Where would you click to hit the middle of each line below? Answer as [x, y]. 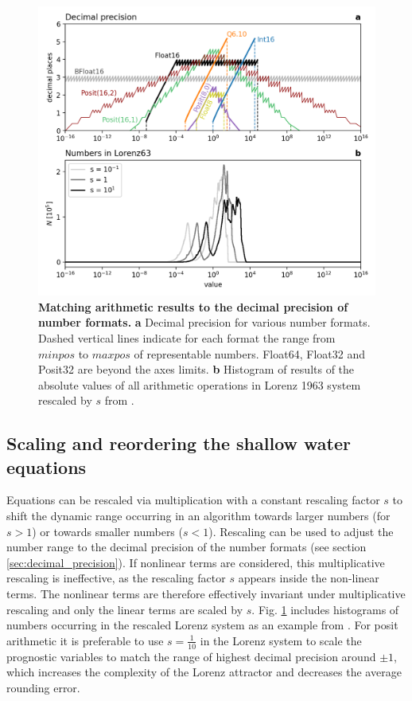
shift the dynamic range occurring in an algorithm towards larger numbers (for [198, 516]
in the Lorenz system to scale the [281, 640]
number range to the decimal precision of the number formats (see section [187, 547]
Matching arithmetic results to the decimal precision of [193, 306]
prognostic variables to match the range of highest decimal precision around [191, 656]
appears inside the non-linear [309, 578]
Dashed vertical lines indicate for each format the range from [187, 337]
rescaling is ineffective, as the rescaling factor [116, 578]
